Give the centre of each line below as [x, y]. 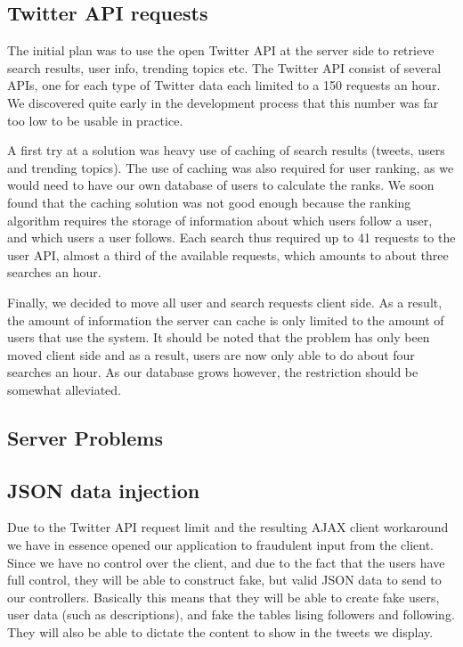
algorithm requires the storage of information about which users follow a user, [220, 220]
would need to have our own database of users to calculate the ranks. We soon [221, 185]
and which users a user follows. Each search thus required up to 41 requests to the [231, 238]
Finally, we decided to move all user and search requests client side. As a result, [225, 302]
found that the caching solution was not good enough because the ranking [209, 202]
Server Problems [85, 437]
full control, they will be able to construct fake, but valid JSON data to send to [224, 580]
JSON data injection [104, 490]
